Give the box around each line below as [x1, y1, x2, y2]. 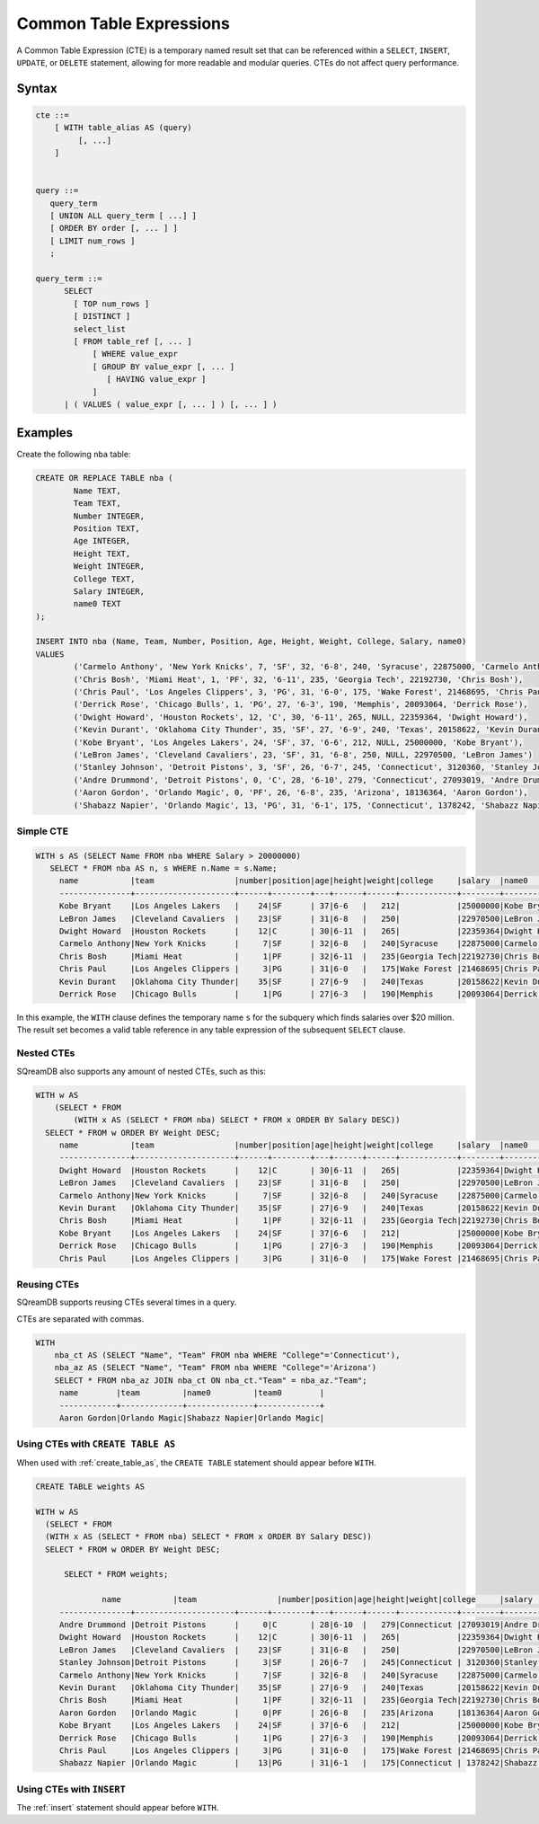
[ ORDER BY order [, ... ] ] [49, 223, 179, 234]
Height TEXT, [73, 548, 131, 559]
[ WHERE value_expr [92, 349, 179, 359]
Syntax [16, 81, 57, 96]
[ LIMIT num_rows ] [49, 235, 136, 246]
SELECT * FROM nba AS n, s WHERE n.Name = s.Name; [49, 863, 278, 873]
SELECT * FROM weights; [64, 1569, 169, 1580]
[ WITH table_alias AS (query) [54, 122, 192, 133]
